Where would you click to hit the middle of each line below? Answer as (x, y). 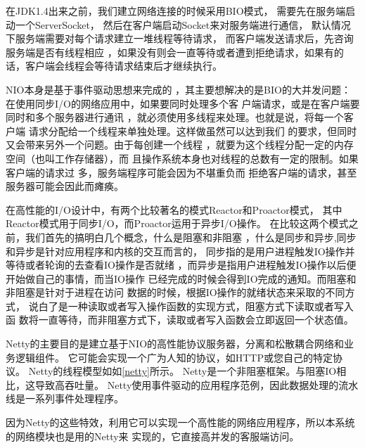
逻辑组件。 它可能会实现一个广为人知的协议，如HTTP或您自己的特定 (174, 357)
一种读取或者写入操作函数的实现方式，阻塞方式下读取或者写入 (211, 306)
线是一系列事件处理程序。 (65, 398)
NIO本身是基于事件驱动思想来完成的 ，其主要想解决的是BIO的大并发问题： (178, 89)
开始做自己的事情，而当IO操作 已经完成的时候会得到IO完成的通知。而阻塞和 (181, 278)
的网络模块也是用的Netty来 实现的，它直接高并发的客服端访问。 (153, 436)
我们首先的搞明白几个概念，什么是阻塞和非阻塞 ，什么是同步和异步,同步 (191, 237)
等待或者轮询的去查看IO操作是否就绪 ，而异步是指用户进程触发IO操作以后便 (181, 265)
